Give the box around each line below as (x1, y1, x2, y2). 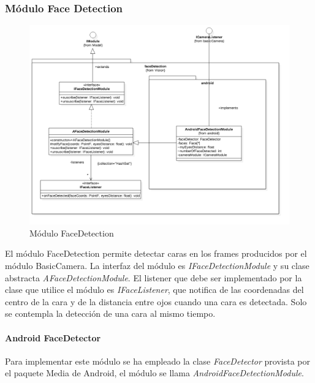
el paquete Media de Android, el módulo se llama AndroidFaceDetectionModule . (5, 366, 304, 379)
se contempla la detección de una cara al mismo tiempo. (5, 307, 216, 320)
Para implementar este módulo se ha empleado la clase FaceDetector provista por (5, 354, 310, 367)
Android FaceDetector (5, 331, 101, 344)
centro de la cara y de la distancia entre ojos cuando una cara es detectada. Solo (5, 295, 307, 308)
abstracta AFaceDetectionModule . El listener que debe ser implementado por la (5, 271, 302, 284)
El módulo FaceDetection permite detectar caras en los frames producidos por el (5, 247, 307, 260)
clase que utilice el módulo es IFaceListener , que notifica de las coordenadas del (5, 283, 304, 296)
